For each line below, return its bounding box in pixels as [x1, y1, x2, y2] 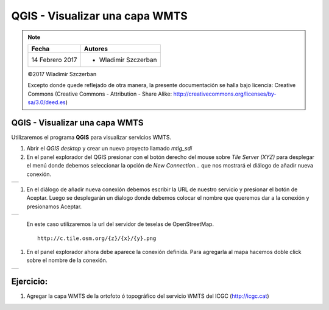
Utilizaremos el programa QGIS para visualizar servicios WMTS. [11, 134, 172, 141]
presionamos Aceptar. [26, 203, 82, 210]
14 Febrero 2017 [31, 55, 77, 64]
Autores [83, 44, 108, 53]
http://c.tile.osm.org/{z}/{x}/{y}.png [37, 234, 157, 242]
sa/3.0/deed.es [27, 99, 66, 106]
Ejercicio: [11, 277, 48, 287]
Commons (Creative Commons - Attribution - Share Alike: [27, 90, 172, 97]
